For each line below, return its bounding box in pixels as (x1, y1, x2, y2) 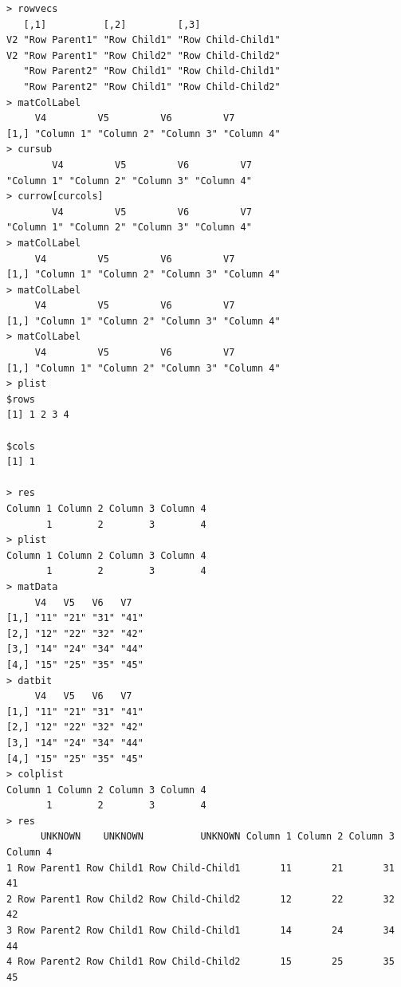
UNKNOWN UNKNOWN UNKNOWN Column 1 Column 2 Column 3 (40, 831, 395, 843)
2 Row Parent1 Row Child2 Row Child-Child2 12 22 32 (6, 893, 395, 905)
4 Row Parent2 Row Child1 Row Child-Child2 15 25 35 (6, 956, 395, 968)
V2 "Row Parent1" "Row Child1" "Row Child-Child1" (6, 34, 281, 46)
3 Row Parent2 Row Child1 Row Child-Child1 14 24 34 (6, 925, 395, 937)
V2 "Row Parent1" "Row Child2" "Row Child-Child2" (6, 49, 281, 61)
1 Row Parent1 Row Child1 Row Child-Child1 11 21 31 (6, 862, 395, 874)
